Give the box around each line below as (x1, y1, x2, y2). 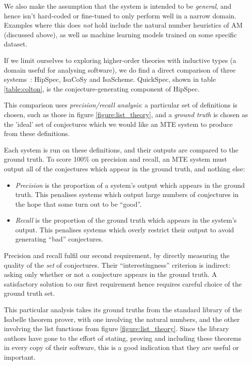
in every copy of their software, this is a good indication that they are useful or (4, 342, 239, 352)
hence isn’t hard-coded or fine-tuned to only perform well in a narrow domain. (4, 10, 236, 20)
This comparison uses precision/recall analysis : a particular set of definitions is (4, 100, 237, 110)
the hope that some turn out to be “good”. (15, 198, 142, 209)
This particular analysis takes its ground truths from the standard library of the (4, 304, 242, 315)
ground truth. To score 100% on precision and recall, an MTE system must (4, 154, 227, 164)
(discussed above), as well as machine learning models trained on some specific (4, 29, 237, 39)
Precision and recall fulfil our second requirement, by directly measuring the (4, 250, 230, 260)
